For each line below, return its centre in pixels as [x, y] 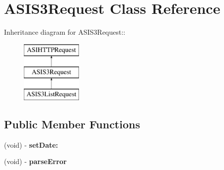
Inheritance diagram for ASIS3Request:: [65, 32]
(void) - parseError [36, 161]
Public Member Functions [72, 124]
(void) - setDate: [31, 144]
